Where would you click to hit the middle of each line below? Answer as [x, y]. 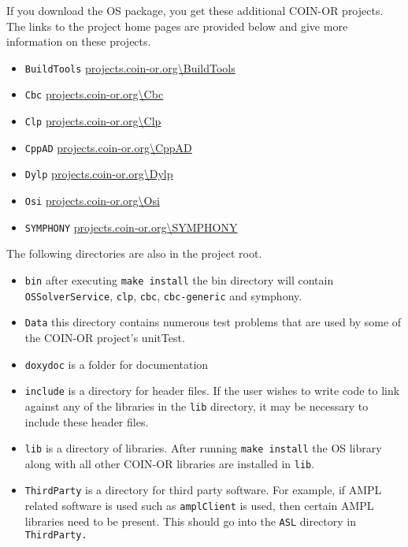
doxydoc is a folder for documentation [117, 364]
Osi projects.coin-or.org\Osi [92, 201]
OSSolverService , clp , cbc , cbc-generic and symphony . [163, 295]
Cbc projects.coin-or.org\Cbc [94, 94]
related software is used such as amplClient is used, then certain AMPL [199, 506]
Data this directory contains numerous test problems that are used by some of [213, 322]
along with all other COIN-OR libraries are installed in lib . [170, 463]
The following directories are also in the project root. [134, 253]
